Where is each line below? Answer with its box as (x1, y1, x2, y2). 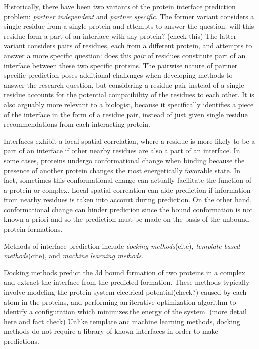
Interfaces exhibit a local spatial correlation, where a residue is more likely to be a (4, 135, 255, 146)
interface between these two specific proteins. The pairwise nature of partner (4, 60, 238, 70)
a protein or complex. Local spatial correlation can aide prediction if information (4, 184, 251, 195)
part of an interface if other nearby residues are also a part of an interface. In (4, 145, 240, 156)
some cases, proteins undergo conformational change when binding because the (4, 155, 245, 165)
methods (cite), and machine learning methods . (4, 250, 144, 261)
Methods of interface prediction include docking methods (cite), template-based (4, 240, 240, 251)
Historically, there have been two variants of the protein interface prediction (4, 1, 236, 11)
